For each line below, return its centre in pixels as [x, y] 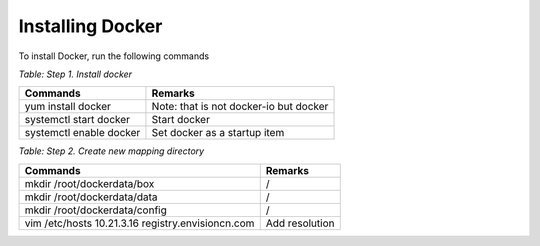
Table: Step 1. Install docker [75, 74]
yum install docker [68, 107]
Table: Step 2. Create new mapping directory [111, 151]
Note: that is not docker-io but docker [240, 107]
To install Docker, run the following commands [114, 56]
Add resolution [300, 223]
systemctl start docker [77, 120]
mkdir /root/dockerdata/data [91, 197]
